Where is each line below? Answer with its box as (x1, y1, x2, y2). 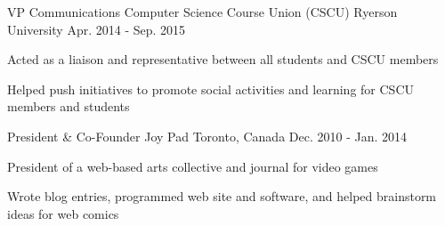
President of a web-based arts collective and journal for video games (7, 157, 378, 175)
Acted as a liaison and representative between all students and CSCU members (7, 50, 439, 69)
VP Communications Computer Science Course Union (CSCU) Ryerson (7, 3, 398, 20)
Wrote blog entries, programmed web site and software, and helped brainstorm (7, 187, 437, 206)
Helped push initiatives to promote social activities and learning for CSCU (7, 79, 415, 98)
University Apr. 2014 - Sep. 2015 (7, 20, 186, 38)
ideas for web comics (7, 204, 119, 222)
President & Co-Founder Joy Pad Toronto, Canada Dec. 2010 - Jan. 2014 (7, 126, 408, 145)
